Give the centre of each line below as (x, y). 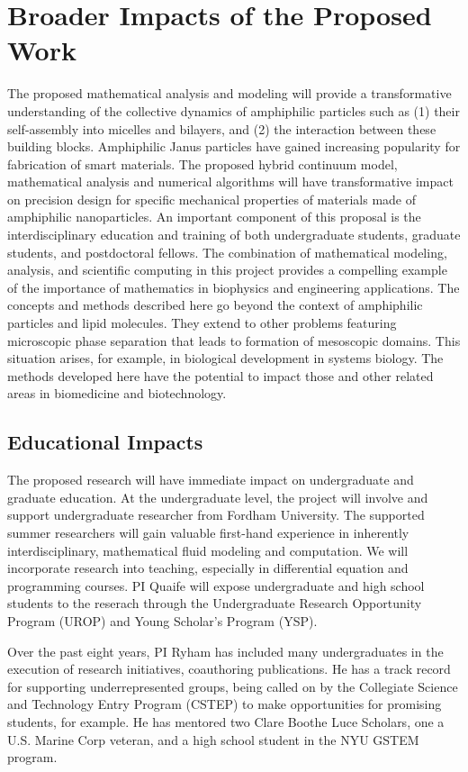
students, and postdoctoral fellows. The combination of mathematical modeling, (227, 252)
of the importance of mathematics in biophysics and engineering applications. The (234, 287)
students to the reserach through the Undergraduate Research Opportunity (215, 603)
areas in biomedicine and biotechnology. (117, 393)
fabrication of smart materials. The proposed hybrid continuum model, (202, 163)
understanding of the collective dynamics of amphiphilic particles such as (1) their (234, 110)
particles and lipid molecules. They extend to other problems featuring (202, 323)
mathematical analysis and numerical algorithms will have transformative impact (230, 182)
